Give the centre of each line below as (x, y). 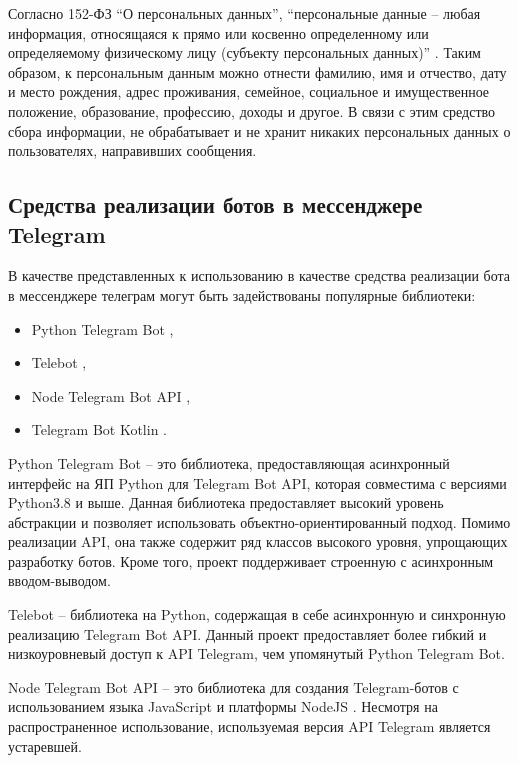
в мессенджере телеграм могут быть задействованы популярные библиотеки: (242, 294)
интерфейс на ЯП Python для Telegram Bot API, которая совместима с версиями (257, 482)
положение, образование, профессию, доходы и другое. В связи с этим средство (252, 110)
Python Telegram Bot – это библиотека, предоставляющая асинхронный (229, 462)
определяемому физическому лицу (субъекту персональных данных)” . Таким (244, 52)
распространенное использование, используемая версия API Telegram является (249, 726)
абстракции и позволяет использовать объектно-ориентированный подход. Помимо (259, 521)
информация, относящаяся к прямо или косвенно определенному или (218, 32)
